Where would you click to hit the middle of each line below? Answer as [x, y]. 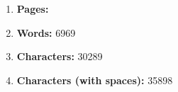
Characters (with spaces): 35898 [95, 80]
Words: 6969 [46, 32]
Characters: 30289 [60, 56]
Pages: [33, 8]
